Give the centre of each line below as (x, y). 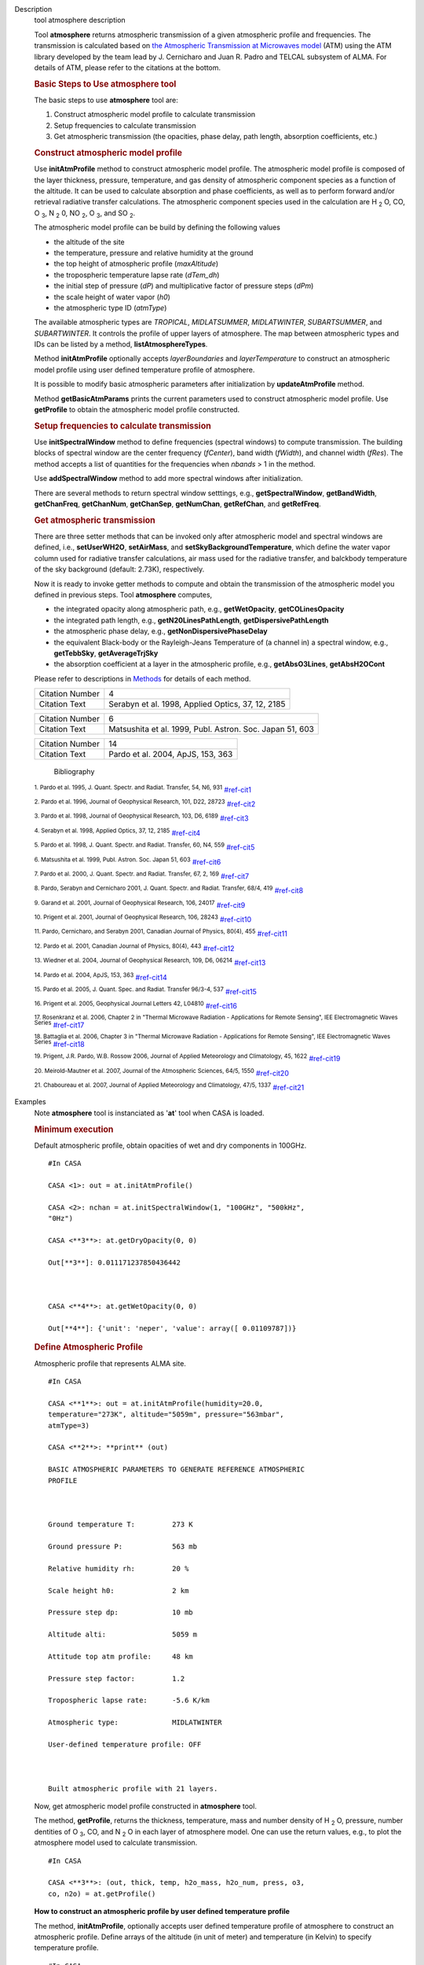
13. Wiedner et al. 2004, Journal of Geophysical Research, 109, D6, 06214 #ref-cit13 (150, 962)
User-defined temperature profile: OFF (125, 1745)
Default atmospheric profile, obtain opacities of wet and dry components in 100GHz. (170, 1145)
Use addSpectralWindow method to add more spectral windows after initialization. (168, 479)
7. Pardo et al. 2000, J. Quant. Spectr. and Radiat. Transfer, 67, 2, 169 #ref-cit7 (142, 875)
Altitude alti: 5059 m (123, 1634)
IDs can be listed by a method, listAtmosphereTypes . (121, 344)
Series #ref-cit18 (60, 1043)
